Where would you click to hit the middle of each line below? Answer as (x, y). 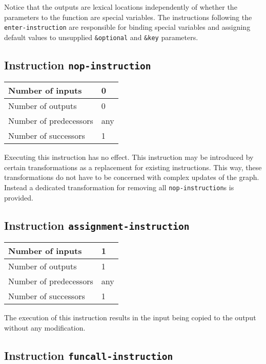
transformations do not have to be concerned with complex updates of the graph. (132, 177)
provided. (19, 197)
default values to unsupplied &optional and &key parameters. (101, 37)
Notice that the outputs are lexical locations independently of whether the (121, 7)
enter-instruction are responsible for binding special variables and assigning (127, 27)
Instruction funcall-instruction (89, 355)
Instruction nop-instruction (78, 65)
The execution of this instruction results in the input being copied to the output (130, 317)
